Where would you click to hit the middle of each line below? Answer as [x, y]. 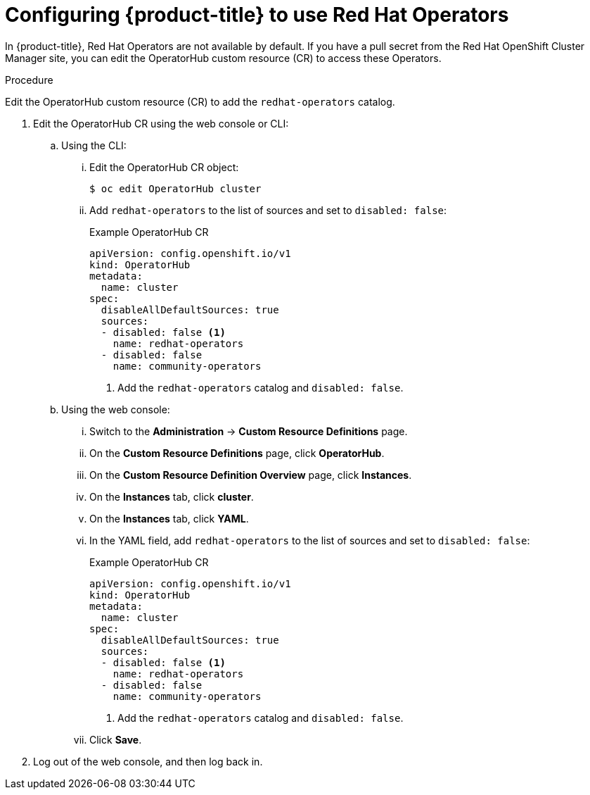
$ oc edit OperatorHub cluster [175, 188]
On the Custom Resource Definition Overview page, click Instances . [251, 475]
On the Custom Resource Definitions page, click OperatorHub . [237, 453]
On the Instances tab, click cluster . [172, 496]
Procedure [29, 80]
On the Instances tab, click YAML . [169, 518]
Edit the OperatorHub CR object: [164, 167]
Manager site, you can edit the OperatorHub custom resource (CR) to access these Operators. [223, 58]
